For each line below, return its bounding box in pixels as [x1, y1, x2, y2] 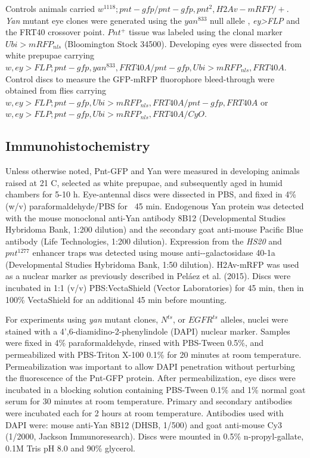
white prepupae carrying [5, 49, 95, 61]
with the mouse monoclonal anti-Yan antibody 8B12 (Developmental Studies [5, 211, 286, 224]
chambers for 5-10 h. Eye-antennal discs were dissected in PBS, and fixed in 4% [5, 188, 296, 200]
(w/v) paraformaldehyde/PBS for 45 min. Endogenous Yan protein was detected [5, 199, 304, 212]
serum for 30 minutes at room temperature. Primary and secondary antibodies [5, 395, 293, 407]
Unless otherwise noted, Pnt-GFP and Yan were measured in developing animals [5, 165, 300, 177]
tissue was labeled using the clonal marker [128, 26, 283, 38]
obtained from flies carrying [5, 84, 106, 97]
